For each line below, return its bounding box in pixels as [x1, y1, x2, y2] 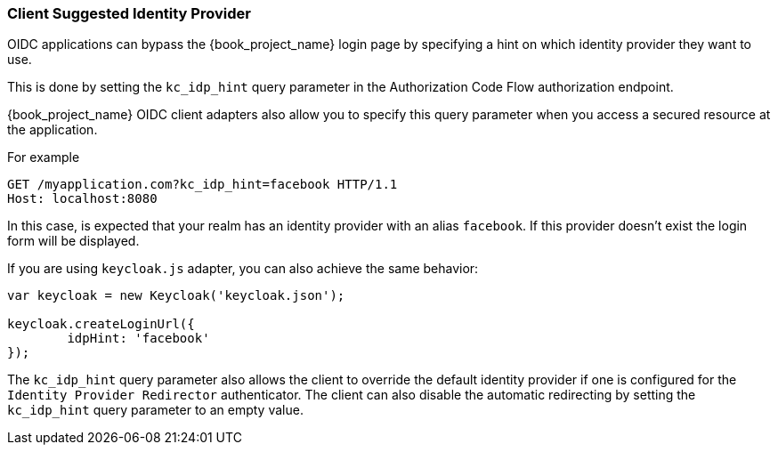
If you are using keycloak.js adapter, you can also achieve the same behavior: [7, 261, 479, 277]
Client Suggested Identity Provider [7, 4, 251, 22]
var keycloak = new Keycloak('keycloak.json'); [7, 288, 345, 303]
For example [7, 149, 80, 165]
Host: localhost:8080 [7, 191, 158, 206]
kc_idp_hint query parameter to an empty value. [7, 402, 304, 418]
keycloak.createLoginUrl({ [7, 317, 195, 332]
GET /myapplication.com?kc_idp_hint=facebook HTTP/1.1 [7, 177, 398, 192]
